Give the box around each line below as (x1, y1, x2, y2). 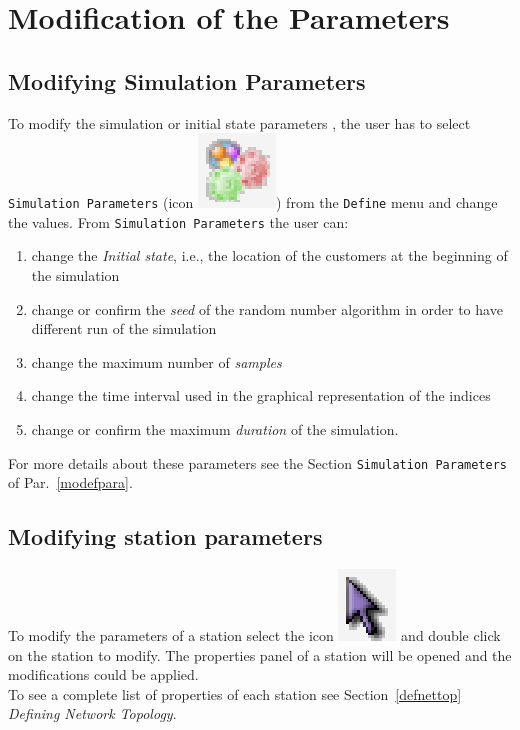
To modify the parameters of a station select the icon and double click (8, 625, 501, 646)
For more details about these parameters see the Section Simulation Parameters (8, 452, 508, 473)
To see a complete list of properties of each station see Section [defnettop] (8, 683, 462, 704)
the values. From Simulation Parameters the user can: (8, 211, 349, 232)
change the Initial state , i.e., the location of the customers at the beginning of (31, 245, 508, 266)
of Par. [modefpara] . (8, 472, 133, 493)
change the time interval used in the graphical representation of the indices (31, 385, 491, 406)
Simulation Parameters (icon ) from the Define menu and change (8, 192, 498, 213)
